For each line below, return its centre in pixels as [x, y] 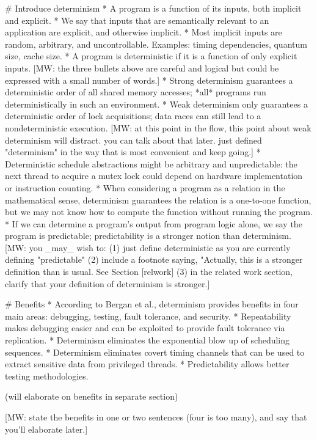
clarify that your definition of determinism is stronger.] [107, 283]
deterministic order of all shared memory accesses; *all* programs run [136, 92]
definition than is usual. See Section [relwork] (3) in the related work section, [149, 272]
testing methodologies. [47, 376]
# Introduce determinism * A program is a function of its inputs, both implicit [153, 8]
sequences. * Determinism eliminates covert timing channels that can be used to [155, 352]
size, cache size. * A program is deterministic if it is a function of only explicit [151, 56]
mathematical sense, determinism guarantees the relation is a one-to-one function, [158, 200]
